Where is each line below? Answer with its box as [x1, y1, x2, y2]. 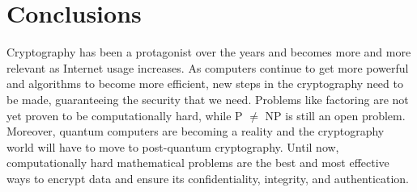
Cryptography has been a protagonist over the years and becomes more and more [6, 44, 411, 61]
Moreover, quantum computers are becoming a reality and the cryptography [6, 123, 385, 140]
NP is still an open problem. [265, 106, 406, 123]
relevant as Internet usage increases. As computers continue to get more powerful [6, 59, 409, 76]
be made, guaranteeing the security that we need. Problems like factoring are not [6, 90, 409, 107]
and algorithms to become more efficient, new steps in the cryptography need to [6, 75, 403, 92]
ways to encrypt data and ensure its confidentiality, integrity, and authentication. [6, 169, 410, 186]
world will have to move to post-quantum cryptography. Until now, [6, 138, 339, 155]
